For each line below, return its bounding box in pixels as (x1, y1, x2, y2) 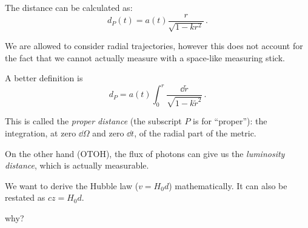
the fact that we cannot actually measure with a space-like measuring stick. (5, 51, 285, 64)
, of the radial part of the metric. (134, 126, 256, 139)
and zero (92, 126, 124, 139)
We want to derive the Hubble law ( (5, 179, 139, 192)
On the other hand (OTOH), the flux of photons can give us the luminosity (5, 147, 285, 159)
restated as (5, 191, 45, 204)
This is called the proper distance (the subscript (5, 115, 182, 127)
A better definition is (5, 72, 83, 84)
